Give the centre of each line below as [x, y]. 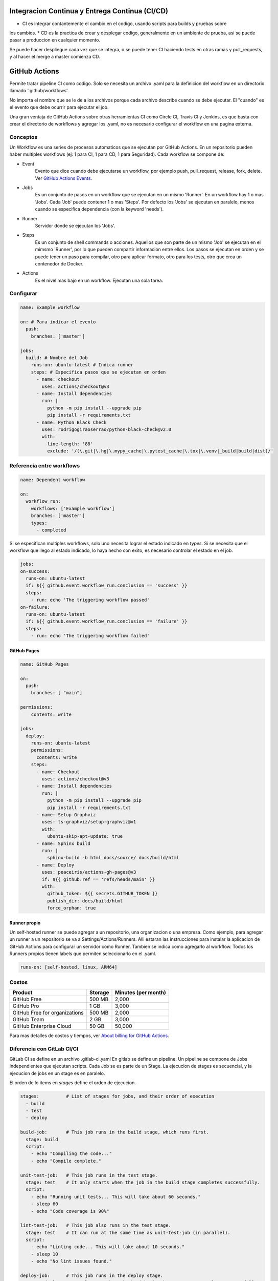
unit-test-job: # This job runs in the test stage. [89, 1175]
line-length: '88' [70, 444]
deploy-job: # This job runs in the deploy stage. [92, 1276]
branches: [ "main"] [57, 693]
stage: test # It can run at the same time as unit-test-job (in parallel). [128, 1233]
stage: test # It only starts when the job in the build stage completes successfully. [143, 1182]
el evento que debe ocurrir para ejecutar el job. [59, 107]
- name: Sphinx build [63, 843]
